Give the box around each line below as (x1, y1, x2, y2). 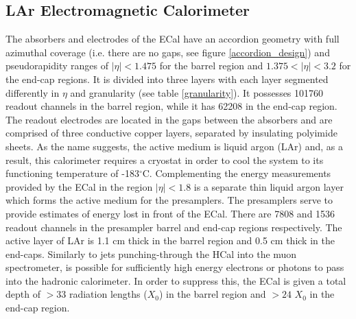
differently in (5, 85, 60, 99)
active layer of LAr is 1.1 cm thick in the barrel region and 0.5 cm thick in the (5, 233, 335, 248)
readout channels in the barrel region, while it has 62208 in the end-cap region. (5, 99, 337, 113)
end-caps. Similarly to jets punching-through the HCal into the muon (5, 246, 297, 261)
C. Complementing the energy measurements (142, 166, 331, 180)
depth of (5, 287, 40, 301)
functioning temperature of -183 (5, 166, 139, 180)
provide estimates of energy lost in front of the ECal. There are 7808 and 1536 (5, 206, 335, 220)
